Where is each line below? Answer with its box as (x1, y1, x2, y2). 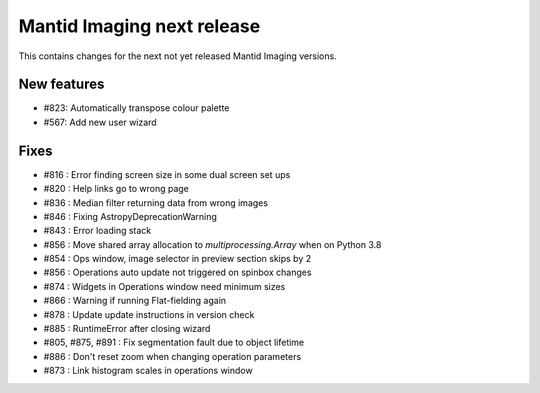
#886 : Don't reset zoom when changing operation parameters (43, 350, 302, 362)
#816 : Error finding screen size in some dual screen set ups (43, 168, 291, 180)
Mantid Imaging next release (18, 15, 261, 37)
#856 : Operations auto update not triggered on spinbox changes (43, 266, 312, 279)
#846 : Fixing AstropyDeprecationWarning (43, 210, 217, 222)
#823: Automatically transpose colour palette (43, 102, 230, 114)
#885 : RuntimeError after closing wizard (43, 323, 211, 335)
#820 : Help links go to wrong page (43, 183, 190, 195)
